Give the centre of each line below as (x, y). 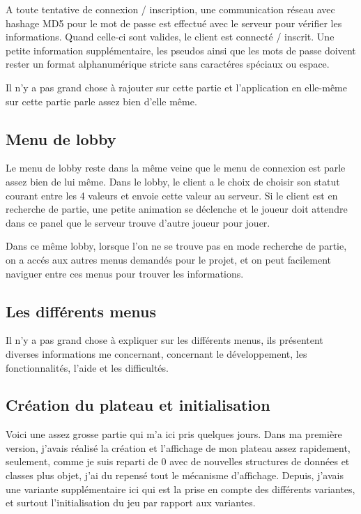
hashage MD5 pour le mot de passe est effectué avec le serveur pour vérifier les (174, 23)
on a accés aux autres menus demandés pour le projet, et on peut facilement (169, 259)
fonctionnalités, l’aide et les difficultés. (87, 367)
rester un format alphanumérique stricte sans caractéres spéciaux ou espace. (168, 64)
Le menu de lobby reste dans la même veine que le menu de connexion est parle (176, 168)
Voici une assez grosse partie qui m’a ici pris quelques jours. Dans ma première (174, 434)
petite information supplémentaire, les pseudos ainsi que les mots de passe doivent (181, 50)
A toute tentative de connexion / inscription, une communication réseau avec (170, 9)
